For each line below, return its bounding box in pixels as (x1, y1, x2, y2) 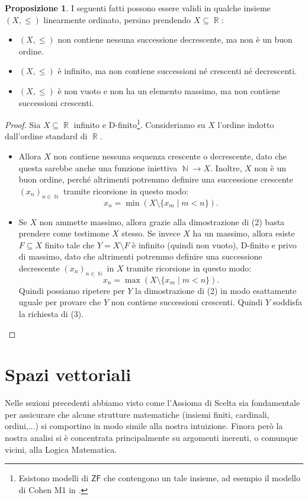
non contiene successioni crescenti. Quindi (111, 296, 263, 308)
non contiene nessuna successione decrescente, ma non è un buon (57, 33, 293, 46)
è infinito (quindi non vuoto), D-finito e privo (132, 238, 297, 251)
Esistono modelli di (18, 472, 89, 484)
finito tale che (44, 238, 95, 251)
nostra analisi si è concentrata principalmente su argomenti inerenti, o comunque (5, 431, 298, 444)
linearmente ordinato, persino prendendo (43, 13, 191, 25)
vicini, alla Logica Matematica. (5, 443, 117, 455)
